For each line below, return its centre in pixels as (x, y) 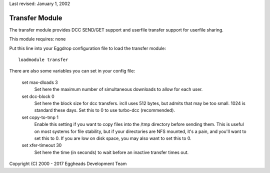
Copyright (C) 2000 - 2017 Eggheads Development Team (68, 164)
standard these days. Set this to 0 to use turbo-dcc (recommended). (104, 110)
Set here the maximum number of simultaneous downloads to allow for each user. (118, 89)
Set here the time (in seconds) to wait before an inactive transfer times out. (111, 152)
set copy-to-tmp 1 (40, 117)
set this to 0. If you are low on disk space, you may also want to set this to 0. (113, 138)
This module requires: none (37, 39)
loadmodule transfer (43, 60)
